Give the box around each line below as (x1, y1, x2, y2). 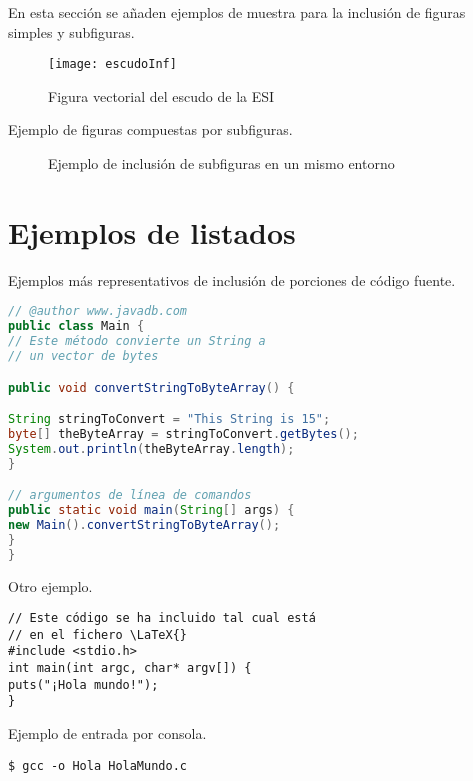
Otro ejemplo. (8, 575, 93, 596)
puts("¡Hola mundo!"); (8, 677, 159, 692)
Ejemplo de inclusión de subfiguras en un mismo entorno (48, 153, 395, 174)
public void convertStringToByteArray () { (8, 380, 295, 395)
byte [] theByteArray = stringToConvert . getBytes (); (8, 426, 359, 441)
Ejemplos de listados (8, 211, 296, 252)
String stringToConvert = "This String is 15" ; (8, 412, 331, 427)
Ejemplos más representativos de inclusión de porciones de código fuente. (8, 269, 456, 290)
